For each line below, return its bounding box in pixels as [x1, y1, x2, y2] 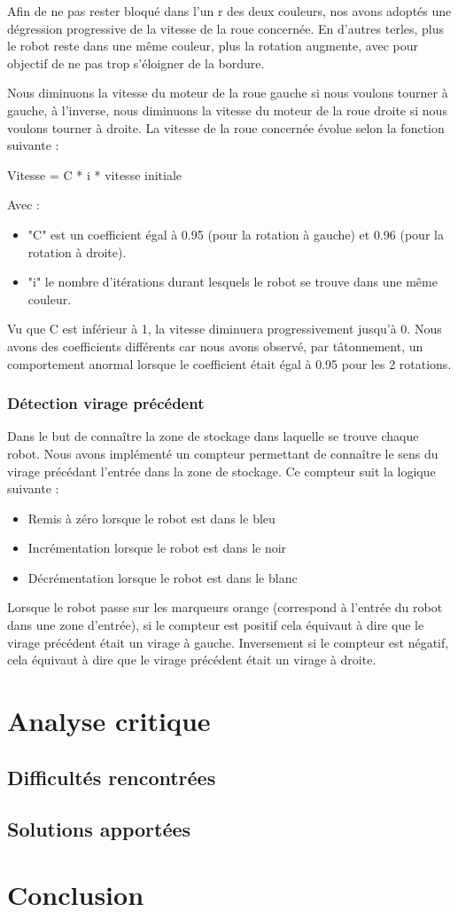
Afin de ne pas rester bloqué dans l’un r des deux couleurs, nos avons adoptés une [7, 2, 452, 20]
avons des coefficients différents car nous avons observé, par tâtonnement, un [7, 336, 423, 355]
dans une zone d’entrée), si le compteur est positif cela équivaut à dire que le [7, 616, 424, 634]
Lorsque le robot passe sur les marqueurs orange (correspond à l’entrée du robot [7, 598, 443, 617]
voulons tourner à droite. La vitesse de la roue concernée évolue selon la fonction [7, 118, 445, 137]
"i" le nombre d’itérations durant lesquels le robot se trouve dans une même [27, 272, 438, 291]
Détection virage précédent [7, 392, 205, 414]
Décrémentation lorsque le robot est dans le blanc [27, 568, 298, 586]
